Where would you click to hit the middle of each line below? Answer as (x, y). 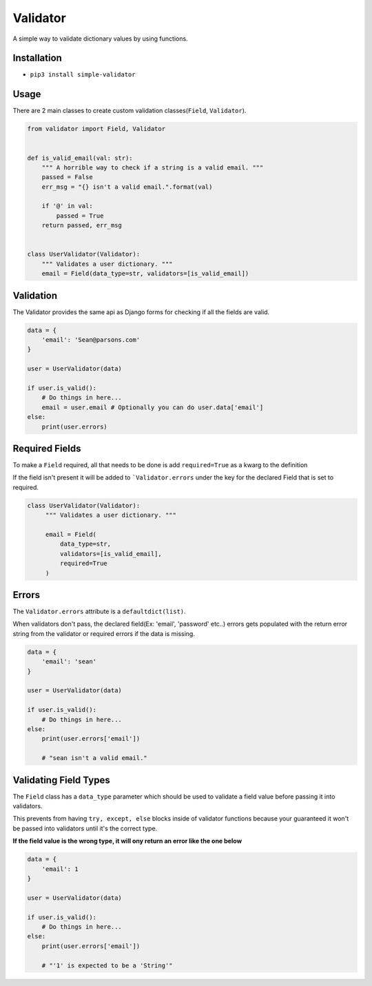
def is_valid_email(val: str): (80, 158)
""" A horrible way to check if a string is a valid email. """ (153, 167)
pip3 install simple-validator (83, 75)
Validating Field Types (61, 780)
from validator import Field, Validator (96, 129)
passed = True (80, 216)
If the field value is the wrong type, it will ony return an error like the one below (127, 841)
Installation (37, 58)
